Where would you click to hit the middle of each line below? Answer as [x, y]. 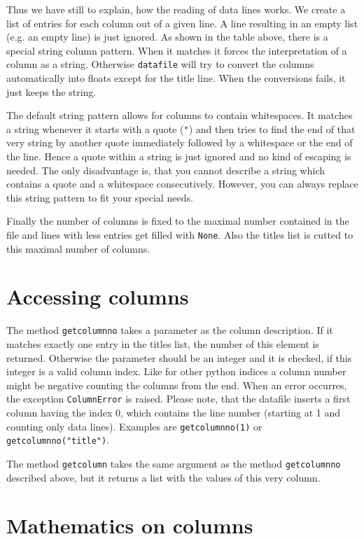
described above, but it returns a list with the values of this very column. [163, 477]
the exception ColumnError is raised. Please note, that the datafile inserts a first [178, 399]
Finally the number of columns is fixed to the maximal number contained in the [178, 221]
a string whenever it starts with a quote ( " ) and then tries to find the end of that [181, 128]
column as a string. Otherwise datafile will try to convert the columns [160, 64]
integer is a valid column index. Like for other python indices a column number [176, 371]
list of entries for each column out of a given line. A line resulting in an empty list [182, 23]
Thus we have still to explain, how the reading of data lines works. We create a [176, 9]
